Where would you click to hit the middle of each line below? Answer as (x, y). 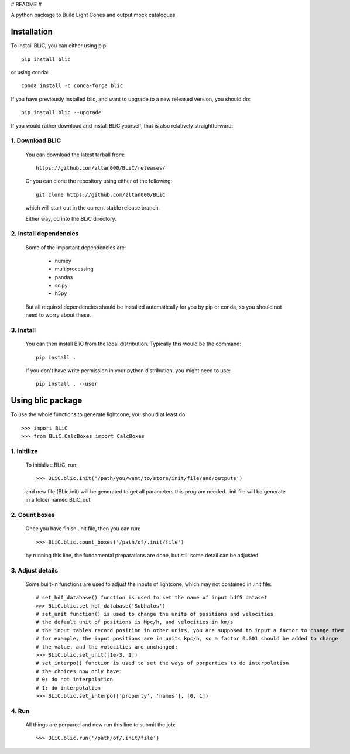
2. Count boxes (33, 515)
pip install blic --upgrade (61, 112)
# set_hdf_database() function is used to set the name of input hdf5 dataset (152, 598)
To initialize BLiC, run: (52, 465)
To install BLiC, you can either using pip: (59, 46)
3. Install (23, 330)
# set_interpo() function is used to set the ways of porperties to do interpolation (162, 663)
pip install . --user (67, 384)
